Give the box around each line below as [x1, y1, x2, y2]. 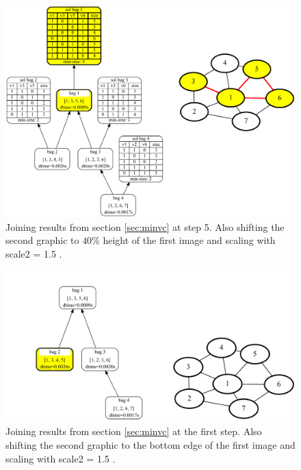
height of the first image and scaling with [103, 233, 276, 247]
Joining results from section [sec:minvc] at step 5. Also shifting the [5, 219, 285, 234]
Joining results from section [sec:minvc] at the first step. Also [5, 424, 262, 438]
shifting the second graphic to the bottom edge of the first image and [5, 437, 296, 452]
